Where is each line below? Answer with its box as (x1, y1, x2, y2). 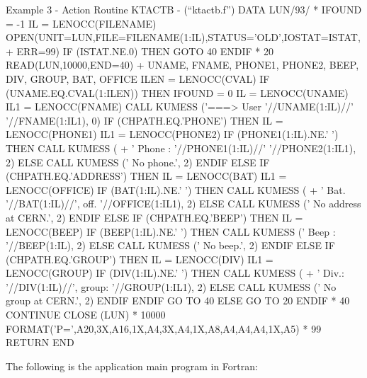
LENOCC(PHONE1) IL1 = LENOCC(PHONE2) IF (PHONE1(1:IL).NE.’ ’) (6, 127, 339, 142)
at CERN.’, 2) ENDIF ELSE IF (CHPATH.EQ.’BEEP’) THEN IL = (6, 210, 303, 224)
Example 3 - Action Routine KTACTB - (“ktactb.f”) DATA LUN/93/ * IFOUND (6, 2, 362, 16)
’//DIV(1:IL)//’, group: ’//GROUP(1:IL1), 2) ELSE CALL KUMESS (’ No (6, 279, 337, 294)
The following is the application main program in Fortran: (6, 358, 258, 373)
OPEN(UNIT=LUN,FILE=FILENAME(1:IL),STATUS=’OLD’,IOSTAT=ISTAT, (6, 30, 361, 45)
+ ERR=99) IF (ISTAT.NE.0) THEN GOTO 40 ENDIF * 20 (6, 43, 273, 58)
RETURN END (6, 335, 74, 350)
